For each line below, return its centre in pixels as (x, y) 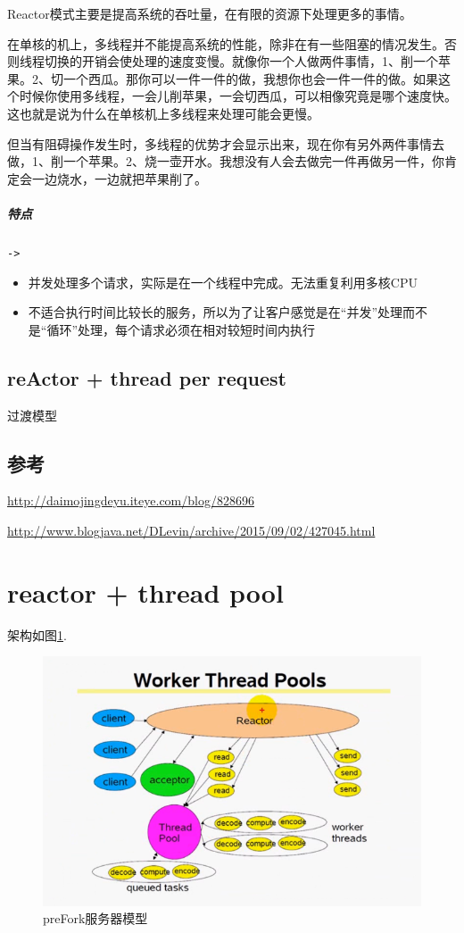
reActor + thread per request (147, 377)
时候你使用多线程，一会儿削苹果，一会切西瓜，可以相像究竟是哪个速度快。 (238, 96)
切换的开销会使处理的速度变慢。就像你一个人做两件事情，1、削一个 (241, 61)
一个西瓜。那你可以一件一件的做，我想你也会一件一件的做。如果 (250, 78)
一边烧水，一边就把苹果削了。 (119, 178)
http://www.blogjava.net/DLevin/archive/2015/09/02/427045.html (191, 530)
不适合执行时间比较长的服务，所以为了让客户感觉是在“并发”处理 (215, 312)
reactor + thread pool (145, 591)
